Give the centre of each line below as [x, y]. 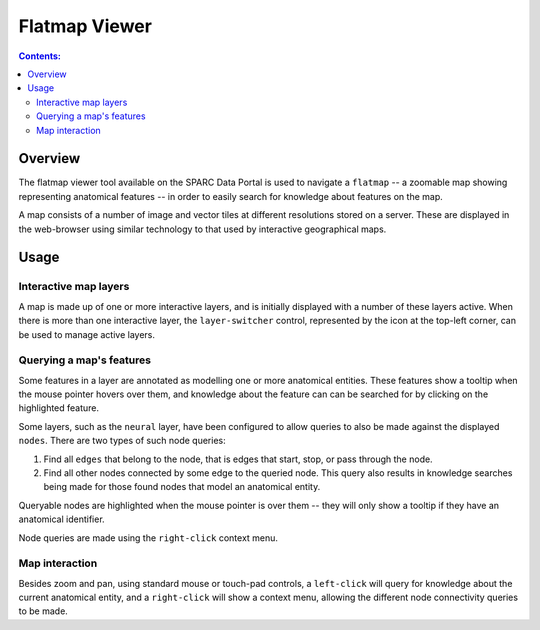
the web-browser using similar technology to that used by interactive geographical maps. [202, 229]
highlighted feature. [59, 408]
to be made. [43, 611]
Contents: [40, 56]
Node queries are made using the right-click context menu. [148, 537]
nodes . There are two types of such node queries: [122, 441]
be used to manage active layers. [86, 334]
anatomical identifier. [61, 519]
